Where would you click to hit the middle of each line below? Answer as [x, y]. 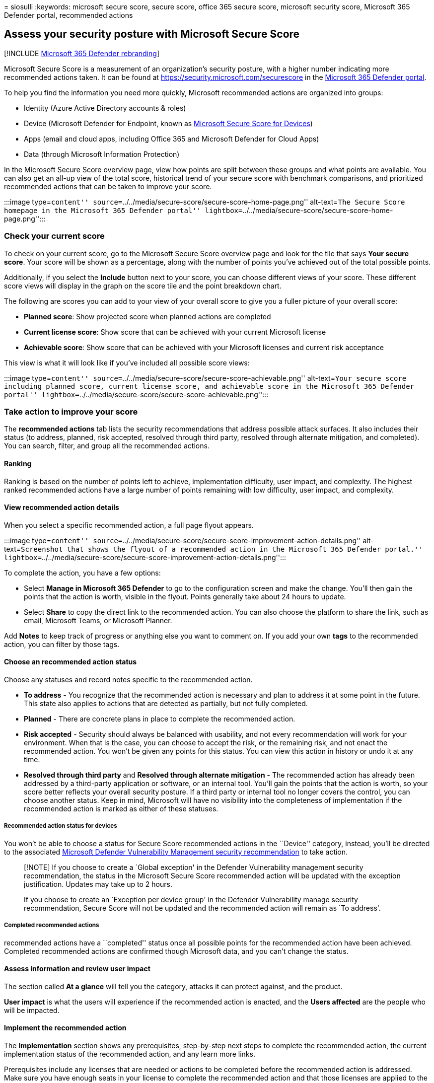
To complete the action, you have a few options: [82, 573]
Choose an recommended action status [71, 662]
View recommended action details [62, 507]
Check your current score [54, 236]
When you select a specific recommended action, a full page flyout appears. [129, 525]
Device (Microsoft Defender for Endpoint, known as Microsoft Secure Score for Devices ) [168, 123]
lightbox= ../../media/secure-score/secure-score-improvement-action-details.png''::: [145, 557]
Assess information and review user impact [77, 969]
